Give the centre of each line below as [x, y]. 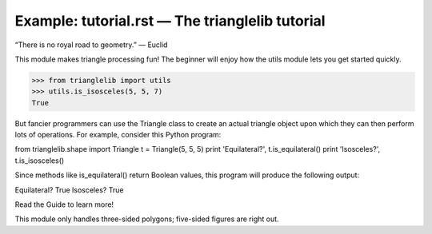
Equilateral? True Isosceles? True [69, 190]
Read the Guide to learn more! [64, 204]
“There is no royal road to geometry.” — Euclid [91, 45]
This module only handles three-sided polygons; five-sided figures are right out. [147, 219]
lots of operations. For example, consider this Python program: [118, 135]
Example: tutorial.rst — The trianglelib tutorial [170, 21]
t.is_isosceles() [40, 161]
